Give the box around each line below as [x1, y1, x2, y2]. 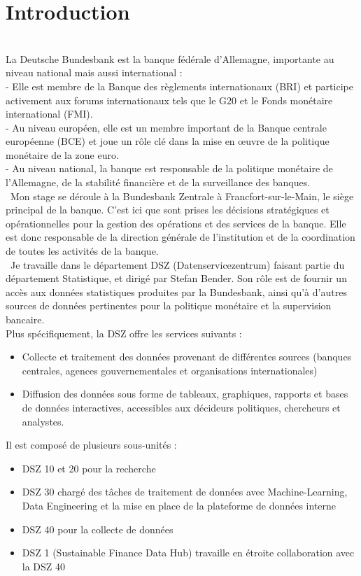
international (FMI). [6, 106, 93, 121]
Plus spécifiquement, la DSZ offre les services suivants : [6, 325, 242, 340]
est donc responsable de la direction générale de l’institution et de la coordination [6, 230, 355, 244]
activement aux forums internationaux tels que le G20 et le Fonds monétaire [6, 92, 333, 107]
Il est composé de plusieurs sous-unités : [6, 437, 177, 452]
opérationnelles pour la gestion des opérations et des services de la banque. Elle [6, 216, 346, 230]
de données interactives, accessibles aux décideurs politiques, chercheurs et [22, 400, 341, 414]
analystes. [22, 414, 64, 428]
